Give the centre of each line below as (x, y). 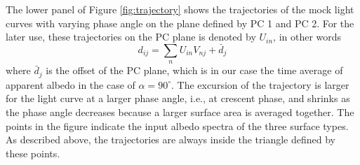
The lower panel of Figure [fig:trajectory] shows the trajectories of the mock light (180, 9)
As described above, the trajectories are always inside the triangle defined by (171, 139)
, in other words (307, 37)
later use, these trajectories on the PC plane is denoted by (131, 37)
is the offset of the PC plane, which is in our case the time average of (194, 70)
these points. (33, 153)
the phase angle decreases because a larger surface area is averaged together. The (180, 112)
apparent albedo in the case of (71, 84)
